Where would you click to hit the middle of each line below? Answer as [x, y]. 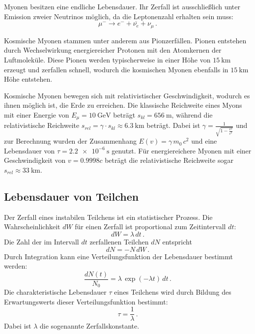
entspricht [177, 241]
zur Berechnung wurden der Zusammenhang [70, 141]
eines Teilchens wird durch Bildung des [173, 292]
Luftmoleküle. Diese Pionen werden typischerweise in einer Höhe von [107, 60]
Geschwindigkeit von [35, 160]
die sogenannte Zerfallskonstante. [90, 326]
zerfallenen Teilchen [119, 241]
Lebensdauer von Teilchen [71, 196]
